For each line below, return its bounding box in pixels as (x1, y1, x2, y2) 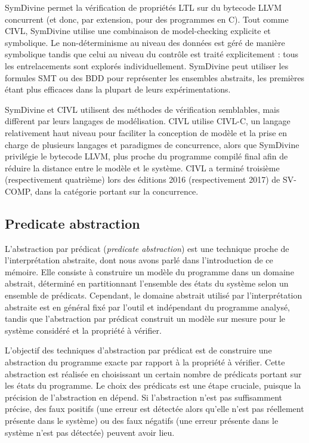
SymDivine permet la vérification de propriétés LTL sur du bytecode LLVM (5, 1, 282, 13)
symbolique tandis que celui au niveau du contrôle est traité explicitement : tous (5, 48, 298, 60)
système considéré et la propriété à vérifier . (5, 324, 162, 336)
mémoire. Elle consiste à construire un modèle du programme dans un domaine (5, 265, 294, 278)
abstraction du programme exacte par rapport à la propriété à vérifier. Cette (5, 356, 285, 368)
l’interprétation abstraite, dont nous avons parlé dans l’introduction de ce (5, 254, 273, 266)
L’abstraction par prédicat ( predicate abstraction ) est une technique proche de (5, 242, 289, 254)
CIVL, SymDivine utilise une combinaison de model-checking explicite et (5, 24, 271, 37)
